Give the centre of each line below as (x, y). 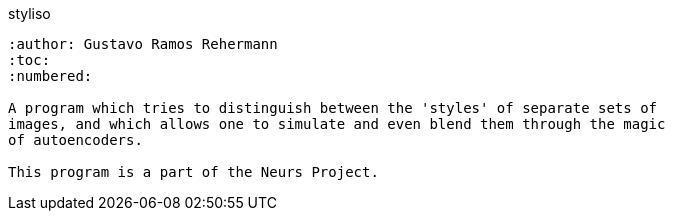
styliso (29, 13)
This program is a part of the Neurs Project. (193, 172)
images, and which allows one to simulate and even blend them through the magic (337, 124)
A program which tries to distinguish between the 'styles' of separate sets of (333, 108)
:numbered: (50, 76)
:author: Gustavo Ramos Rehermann (143, 44)
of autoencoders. (75, 140)
